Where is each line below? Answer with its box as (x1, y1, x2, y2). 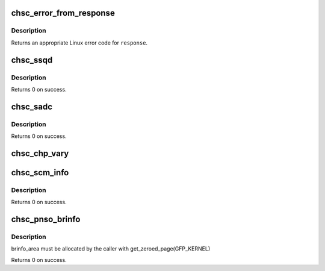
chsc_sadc (11, 101, 53, 111)
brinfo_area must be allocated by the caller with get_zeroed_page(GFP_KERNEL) (11, 245, 211, 252)
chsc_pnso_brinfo (11, 214, 81, 225)
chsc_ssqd (11, 55, 53, 65)
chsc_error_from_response (11, 8, 116, 18)
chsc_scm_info (11, 167, 69, 178)
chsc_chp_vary (11, 148, 69, 158)
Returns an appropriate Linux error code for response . (11, 39, 147, 46)
